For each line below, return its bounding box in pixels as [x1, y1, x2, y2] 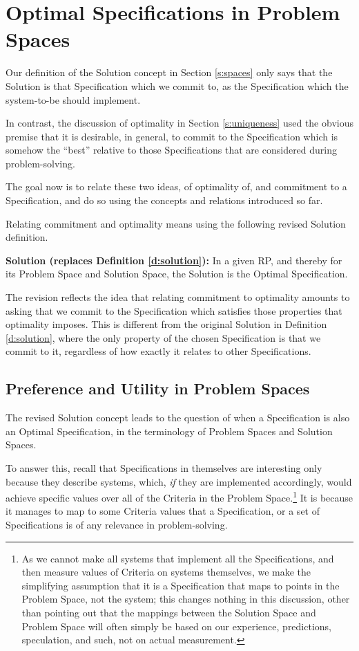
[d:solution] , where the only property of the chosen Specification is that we [6, 330, 321, 345]
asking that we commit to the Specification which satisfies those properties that [6, 303, 342, 318]
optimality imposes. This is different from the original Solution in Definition [6, 317, 327, 331]
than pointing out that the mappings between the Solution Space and [21, 605, 316, 619]
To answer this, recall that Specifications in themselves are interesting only [6, 460, 322, 475]
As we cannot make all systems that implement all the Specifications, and [21, 551, 334, 565]
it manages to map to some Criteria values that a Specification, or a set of [6, 504, 320, 518]
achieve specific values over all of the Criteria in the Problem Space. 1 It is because [6, 488, 353, 504]
